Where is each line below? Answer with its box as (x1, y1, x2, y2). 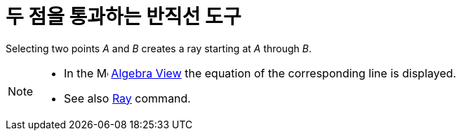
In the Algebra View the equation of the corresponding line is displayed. (64, 66, 457, 80)
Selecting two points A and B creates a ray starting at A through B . (6, 42, 312, 54)
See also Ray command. (64, 91, 191, 105)
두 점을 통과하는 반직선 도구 (6, 5, 241, 29)
